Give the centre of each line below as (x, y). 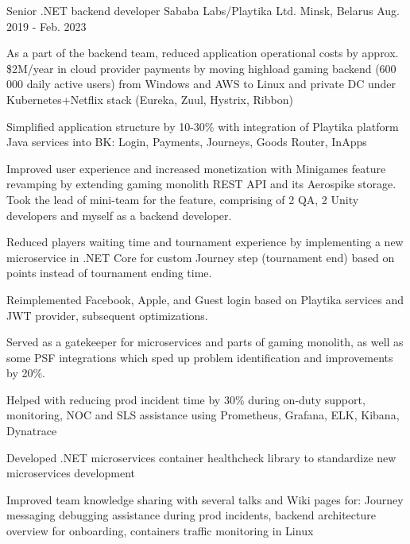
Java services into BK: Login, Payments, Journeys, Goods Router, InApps (187, 142)
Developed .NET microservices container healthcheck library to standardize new (201, 457)
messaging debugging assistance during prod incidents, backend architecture (191, 515)
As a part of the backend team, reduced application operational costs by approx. (203, 53)
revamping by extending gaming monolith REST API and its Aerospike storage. (201, 184)
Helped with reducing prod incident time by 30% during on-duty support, (186, 399)
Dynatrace (32, 431)
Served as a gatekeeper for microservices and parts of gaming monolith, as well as (205, 342)
